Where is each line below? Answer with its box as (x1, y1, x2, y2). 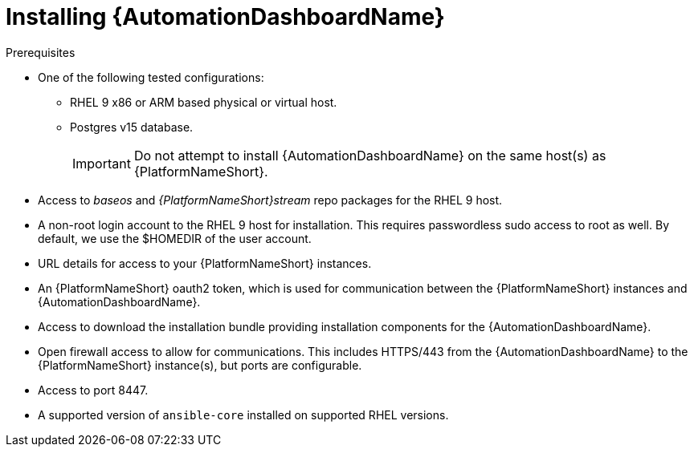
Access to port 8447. (38, 382, 149, 397)
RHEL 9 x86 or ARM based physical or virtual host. (70, 95, 337, 109)
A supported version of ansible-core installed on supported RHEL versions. (38, 407, 449, 422)
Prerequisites (6, 45, 76, 59)
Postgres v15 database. (70, 119, 194, 134)
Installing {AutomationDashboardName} (6, 3, 445, 30)
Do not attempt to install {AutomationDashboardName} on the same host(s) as (133, 147, 606, 164)
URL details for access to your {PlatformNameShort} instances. (38, 256, 372, 270)
